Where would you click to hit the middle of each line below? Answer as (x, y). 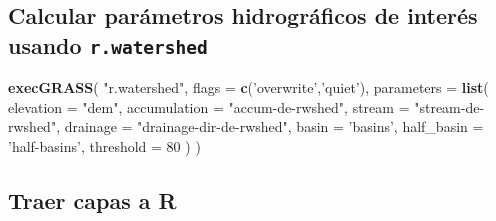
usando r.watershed (108, 44)
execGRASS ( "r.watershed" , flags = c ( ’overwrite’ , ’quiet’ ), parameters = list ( (248, 87)
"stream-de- (449, 106)
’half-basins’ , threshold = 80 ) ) (104, 145)
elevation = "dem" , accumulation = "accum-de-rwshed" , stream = (209, 106)
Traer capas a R (92, 199)
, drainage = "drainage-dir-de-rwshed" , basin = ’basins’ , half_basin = (270, 126)
